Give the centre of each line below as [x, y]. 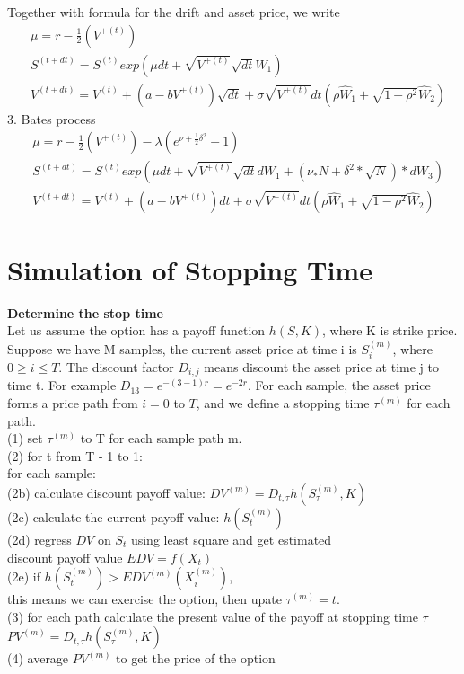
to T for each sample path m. [161, 438]
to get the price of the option [196, 658]
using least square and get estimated [231, 539]
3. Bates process [52, 118]
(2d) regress [39, 539]
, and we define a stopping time [283, 402]
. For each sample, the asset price [339, 385]
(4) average [38, 658]
